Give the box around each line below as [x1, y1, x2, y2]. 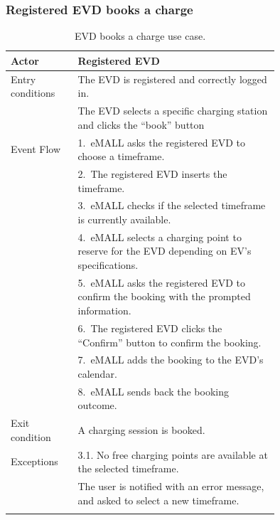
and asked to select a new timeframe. [77, 492, 239, 507]
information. [77, 303, 131, 318]
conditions [11, 85, 55, 100]
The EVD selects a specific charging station [77, 103, 268, 118]
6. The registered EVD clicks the [77, 320, 222, 335]
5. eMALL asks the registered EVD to [77, 275, 246, 290]
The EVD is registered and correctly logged [77, 71, 267, 86]
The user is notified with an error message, [77, 479, 264, 494]
